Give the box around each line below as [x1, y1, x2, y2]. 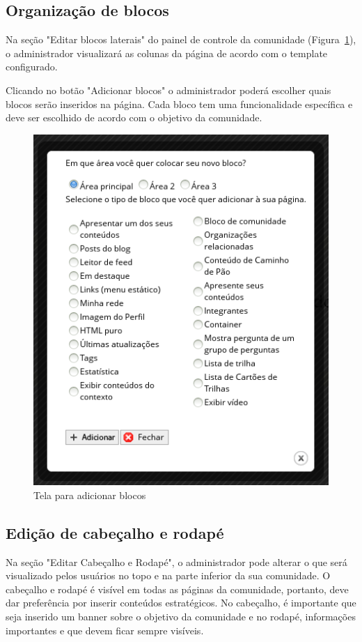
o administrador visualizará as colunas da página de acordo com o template [6, 45, 328, 60]
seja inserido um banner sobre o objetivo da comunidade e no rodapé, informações [6, 609, 356, 624]
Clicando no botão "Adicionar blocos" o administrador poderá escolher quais [6, 82, 331, 97]
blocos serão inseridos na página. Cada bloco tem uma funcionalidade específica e [6, 96, 353, 111]
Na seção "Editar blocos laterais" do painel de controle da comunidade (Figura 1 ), [6, 32, 356, 47]
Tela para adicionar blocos [33, 487, 146, 502]
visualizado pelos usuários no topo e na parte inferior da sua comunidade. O [6, 568, 331, 583]
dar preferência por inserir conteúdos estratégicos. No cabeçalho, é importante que [6, 595, 356, 610]
